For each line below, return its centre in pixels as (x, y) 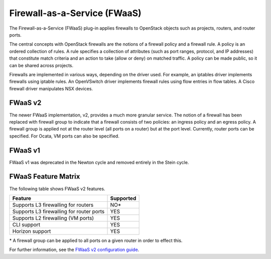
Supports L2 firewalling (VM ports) (53, 218)
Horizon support (32, 231)
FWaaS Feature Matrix (45, 176)
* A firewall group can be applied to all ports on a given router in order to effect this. (96, 240)
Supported (123, 198)
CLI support (26, 224)
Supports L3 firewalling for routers (53, 205)
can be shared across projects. (41, 65)
